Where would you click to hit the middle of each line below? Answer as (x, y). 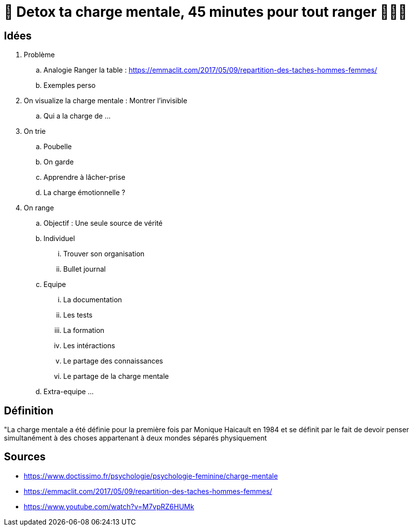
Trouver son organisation (104, 254)
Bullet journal (84, 269)
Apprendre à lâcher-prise (84, 177)
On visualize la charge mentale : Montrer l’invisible (105, 101)
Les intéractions (89, 346)
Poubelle (58, 147)
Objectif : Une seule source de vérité (103, 223)
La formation (84, 330)
